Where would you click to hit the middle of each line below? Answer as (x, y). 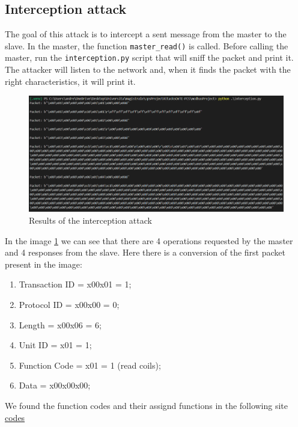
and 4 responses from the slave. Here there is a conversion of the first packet (145, 252)
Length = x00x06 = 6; (60, 324)
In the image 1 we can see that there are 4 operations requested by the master (149, 240)
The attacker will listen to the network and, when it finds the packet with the (148, 69)
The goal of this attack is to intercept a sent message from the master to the (146, 34)
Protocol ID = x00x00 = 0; (69, 304)
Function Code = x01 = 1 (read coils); (90, 365)
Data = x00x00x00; (55, 385)
